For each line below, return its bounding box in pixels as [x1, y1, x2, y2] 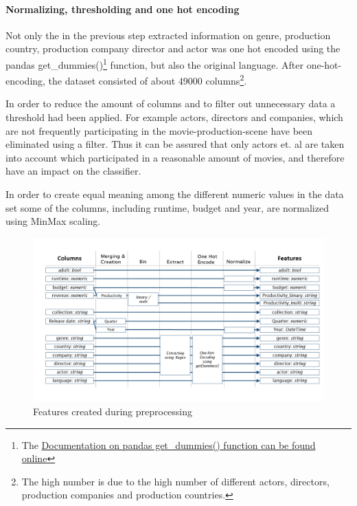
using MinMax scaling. [5, 214, 101, 228]
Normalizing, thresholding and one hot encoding [5, 1, 240, 16]
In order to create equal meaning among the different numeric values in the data [5, 187, 344, 201]
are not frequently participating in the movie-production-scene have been [5, 123, 313, 137]
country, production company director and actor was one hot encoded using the [5, 41, 341, 56]
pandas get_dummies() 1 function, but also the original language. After [5, 55, 303, 71]
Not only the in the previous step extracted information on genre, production [5, 27, 331, 42]
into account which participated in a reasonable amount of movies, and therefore [5, 150, 345, 164]
